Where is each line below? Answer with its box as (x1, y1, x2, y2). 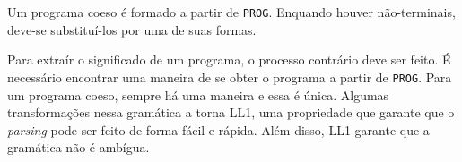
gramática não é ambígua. (7, 138, 150, 157)
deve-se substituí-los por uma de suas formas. (7, 20, 257, 38)
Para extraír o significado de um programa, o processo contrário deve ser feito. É (7, 50, 451, 69)
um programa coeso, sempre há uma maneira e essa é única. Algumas (7, 85, 389, 104)
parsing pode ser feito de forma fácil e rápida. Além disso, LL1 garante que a (7, 120, 430, 139)
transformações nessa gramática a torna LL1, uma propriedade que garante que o (7, 103, 455, 122)
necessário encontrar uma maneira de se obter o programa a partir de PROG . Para (7, 67, 452, 86)
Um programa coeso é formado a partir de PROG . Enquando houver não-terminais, (7, 3, 456, 21)
